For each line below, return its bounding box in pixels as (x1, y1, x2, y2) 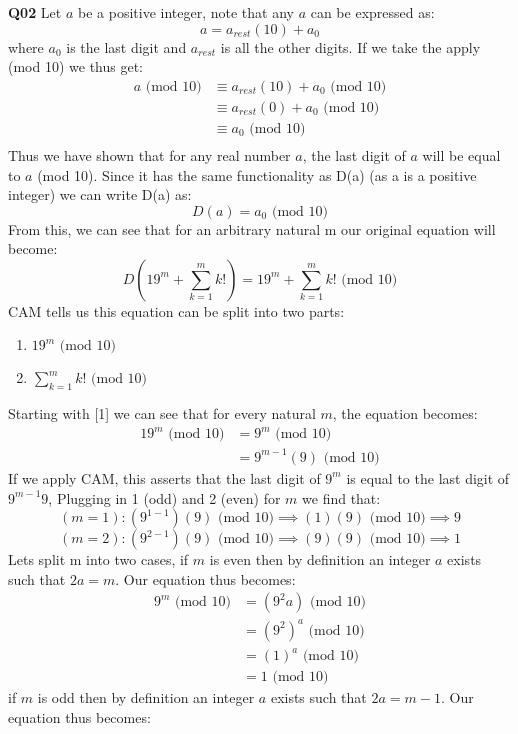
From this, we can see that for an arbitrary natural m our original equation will (8, 218, 496, 239)
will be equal (422, 144, 501, 165)
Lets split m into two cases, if (8, 549, 189, 570)
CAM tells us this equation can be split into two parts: (8, 300, 345, 321)
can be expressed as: (310, 2, 435, 22)
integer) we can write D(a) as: (8, 184, 192, 205)
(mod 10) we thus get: (8, 56, 144, 77)
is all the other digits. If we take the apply (220, 36, 481, 57)
